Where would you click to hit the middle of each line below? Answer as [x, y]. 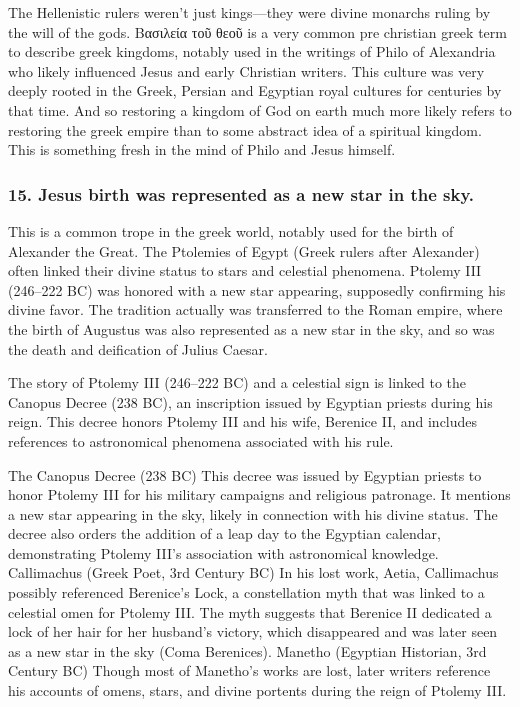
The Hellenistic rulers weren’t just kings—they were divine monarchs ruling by [249, 12]
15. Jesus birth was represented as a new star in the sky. [241, 193]
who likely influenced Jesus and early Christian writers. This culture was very [246, 70]
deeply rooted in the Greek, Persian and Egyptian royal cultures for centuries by [255, 90]
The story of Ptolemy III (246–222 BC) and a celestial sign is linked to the [237, 382]
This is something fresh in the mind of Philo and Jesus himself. [202, 149]
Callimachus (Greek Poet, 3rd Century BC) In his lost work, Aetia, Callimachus [253, 572]
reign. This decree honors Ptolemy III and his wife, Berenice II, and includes [243, 421]
